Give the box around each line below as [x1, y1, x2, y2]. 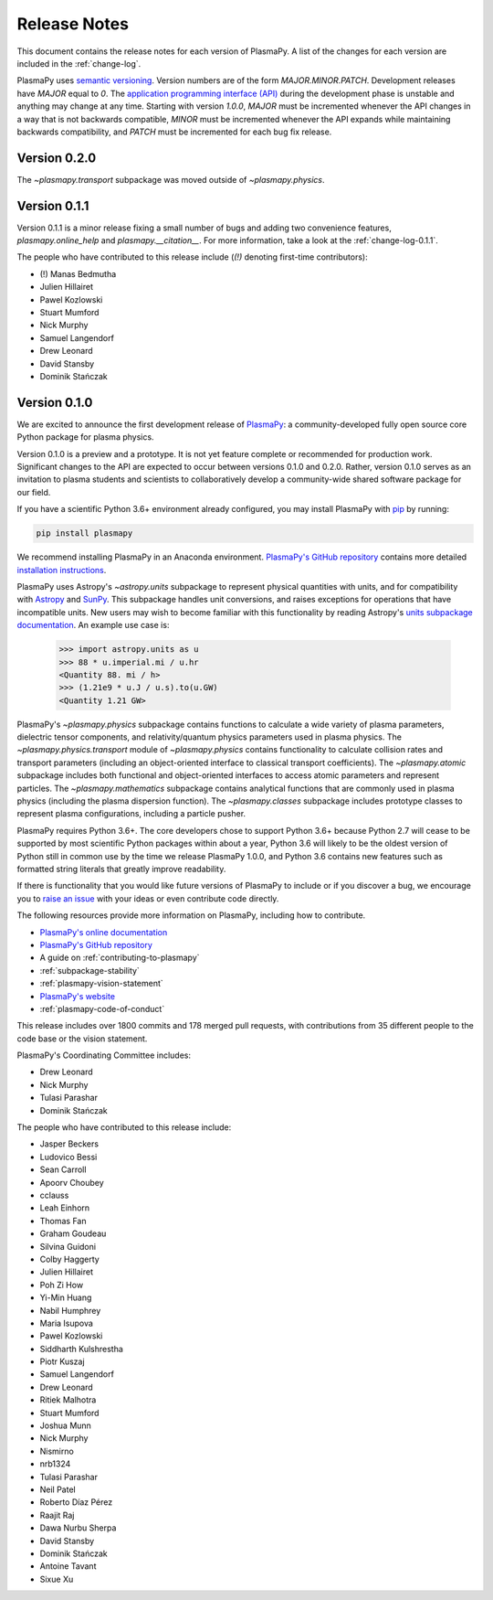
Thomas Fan [39, 1215, 87, 1226]
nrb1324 [39, 1458, 71, 1469]
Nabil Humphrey [39, 1305, 101, 1316]
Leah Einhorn [39, 1202, 90, 1213]
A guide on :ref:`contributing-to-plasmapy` [39, 952, 200, 964]
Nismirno [39, 1445, 75, 1456]
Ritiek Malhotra [39, 1394, 97, 1405]
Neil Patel [39, 1484, 77, 1495]
